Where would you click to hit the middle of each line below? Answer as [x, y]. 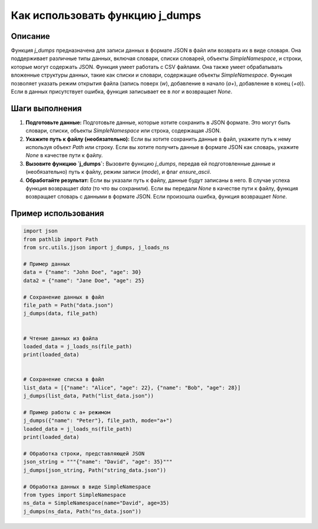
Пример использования [57, 214]
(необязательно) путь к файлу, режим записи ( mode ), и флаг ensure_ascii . [118, 172]
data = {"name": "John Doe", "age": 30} [82, 272]
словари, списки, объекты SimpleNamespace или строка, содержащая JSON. [123, 131]
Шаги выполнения [46, 108]
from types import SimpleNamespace [74, 495]
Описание [30, 36]
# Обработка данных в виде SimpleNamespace [87, 487]
